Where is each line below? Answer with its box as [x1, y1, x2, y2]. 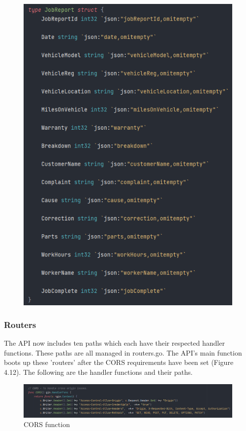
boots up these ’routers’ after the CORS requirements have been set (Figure [4, 357, 234, 367]
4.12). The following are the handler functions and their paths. [4, 366, 193, 377]
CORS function [24, 419, 70, 430]
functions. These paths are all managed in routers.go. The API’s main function [4, 347, 242, 358]
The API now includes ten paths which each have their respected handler [4, 338, 225, 348]
